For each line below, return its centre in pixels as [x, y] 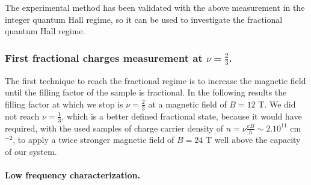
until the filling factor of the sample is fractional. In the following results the [146, 92]
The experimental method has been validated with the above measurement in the [155, 7]
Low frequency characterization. [72, 175]
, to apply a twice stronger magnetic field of [94, 140]
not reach [22, 116]
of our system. [31, 151]
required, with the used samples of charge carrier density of [114, 128]
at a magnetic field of [187, 104]
